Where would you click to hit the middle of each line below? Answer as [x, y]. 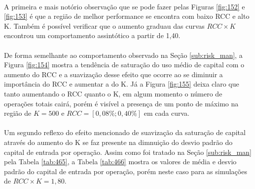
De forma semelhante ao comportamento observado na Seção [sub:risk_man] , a [123, 55]
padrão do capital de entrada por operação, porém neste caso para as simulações [126, 171]
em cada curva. [166, 113]
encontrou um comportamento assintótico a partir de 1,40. [92, 35]
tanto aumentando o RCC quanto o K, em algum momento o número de [113, 93]
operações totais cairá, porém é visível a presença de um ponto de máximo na [121, 103]
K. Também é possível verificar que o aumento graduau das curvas [104, 25]
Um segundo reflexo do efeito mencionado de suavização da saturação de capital [125, 132]
